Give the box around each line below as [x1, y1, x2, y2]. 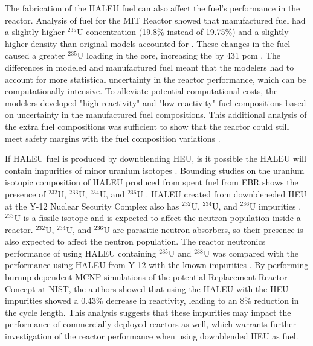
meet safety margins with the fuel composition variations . [5, 132, 221, 144]
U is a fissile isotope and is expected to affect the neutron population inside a [14, 211, 301, 224]
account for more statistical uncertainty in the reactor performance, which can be [5, 72, 306, 85]
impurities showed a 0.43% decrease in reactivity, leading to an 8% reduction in [5, 294, 299, 307]
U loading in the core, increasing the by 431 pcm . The [77, 49, 280, 62]
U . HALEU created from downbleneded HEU [137, 187, 307, 200]
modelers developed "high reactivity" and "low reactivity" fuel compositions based [5, 96, 306, 109]
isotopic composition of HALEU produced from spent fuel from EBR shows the [5, 176, 298, 188]
